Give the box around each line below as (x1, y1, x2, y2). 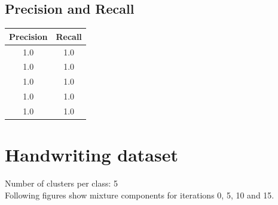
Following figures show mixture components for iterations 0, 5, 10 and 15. (5, 188, 274, 201)
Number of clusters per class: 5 (5, 177, 118, 190)
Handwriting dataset (5, 142, 178, 167)
